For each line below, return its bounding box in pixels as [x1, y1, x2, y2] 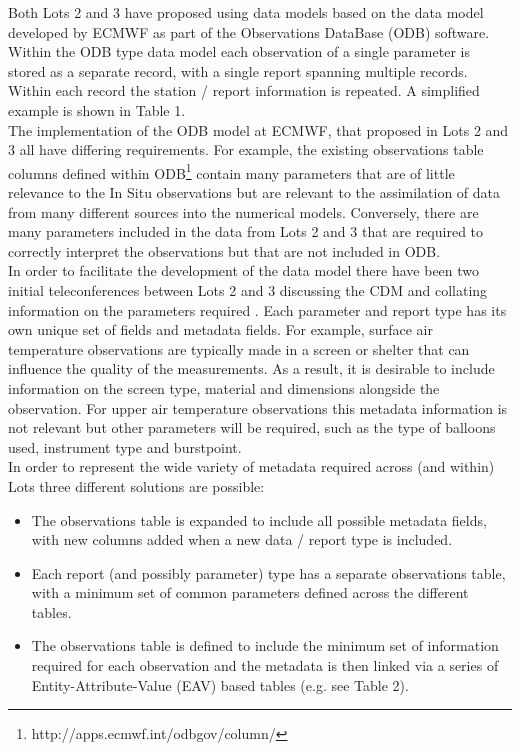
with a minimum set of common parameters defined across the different [31, 582, 469, 603]
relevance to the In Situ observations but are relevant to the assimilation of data [8, 182, 501, 202]
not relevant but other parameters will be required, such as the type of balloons [8, 417, 496, 438]
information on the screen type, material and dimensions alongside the [8, 377, 440, 398]
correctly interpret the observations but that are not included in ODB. [8, 240, 441, 261]
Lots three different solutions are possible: [8, 475, 265, 496]
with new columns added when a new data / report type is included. [31, 529, 453, 550]
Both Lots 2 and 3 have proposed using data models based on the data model [8, 2, 484, 22]
